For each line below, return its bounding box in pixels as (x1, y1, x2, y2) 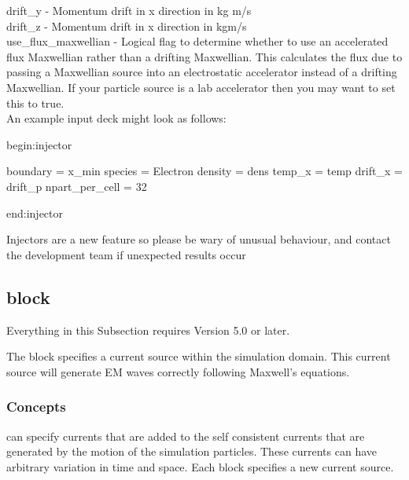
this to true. (6, 94, 64, 111)
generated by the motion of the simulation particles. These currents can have (6, 443, 377, 460)
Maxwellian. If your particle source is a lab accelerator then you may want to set (6, 79, 396, 95)
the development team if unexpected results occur (6, 246, 246, 262)
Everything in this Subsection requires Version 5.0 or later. (6, 321, 290, 338)
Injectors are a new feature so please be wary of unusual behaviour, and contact (6, 231, 391, 247)
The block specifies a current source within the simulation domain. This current (6, 348, 391, 365)
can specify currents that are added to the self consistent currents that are (6, 427, 365, 444)
